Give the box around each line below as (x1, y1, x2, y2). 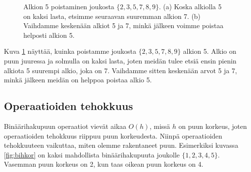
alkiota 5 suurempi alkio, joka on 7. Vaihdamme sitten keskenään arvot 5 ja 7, (4, 65, 237, 75)
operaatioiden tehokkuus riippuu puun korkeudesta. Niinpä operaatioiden (4, 130, 222, 141)
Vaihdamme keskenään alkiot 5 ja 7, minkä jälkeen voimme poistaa (23, 20, 224, 31)
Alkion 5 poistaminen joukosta (23, 1, 114, 11)
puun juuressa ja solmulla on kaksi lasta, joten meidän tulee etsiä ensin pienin (4, 55, 237, 65)
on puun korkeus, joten (179, 121, 247, 131)
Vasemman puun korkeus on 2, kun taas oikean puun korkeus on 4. (4, 159, 203, 169)
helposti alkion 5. (23, 30, 75, 40)
